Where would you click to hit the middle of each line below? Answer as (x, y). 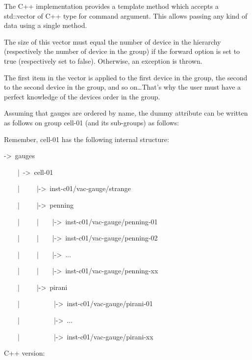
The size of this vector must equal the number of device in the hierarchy (113, 41)
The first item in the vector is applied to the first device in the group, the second (126, 77)
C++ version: (25, 353)
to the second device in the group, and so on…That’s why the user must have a (123, 87)
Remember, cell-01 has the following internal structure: (87, 139)
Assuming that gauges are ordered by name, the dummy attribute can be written (126, 113)
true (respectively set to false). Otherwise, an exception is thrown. (103, 60)
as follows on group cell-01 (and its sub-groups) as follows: (91, 122)
